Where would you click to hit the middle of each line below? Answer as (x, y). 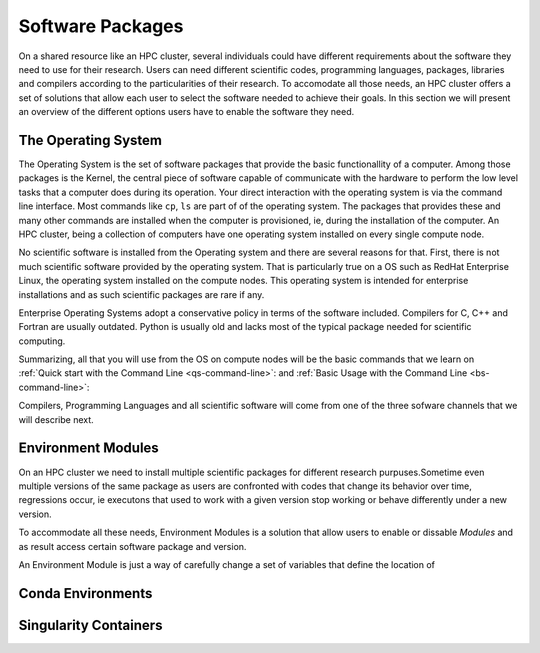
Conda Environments (85, 593)
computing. (42, 341)
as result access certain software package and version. (132, 546)
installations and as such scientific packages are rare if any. (141, 294)
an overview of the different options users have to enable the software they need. (186, 112)
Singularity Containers (90, 625)
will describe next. (56, 419)
